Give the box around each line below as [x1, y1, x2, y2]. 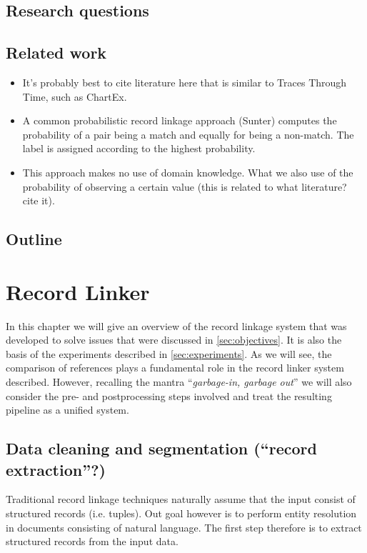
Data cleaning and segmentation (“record [6, 437, 317, 459]
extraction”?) [6, 458, 106, 480]
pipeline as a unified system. [6, 402, 129, 417]
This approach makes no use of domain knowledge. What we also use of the [22, 164, 353, 179]
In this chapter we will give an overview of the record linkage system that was [6, 318, 347, 333]
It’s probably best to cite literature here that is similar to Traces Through [22, 74, 347, 89]
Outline [6, 228, 62, 250]
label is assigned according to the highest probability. [22, 141, 256, 156]
